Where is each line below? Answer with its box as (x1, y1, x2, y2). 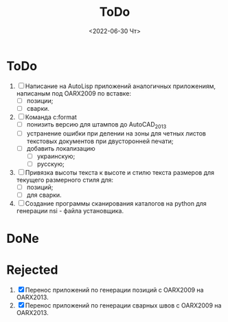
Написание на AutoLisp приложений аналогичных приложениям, (25, 82, 216, 90)
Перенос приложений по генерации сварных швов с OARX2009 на (25, 301, 222, 310)
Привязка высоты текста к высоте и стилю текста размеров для (25, 168, 214, 176)
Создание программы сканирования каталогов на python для (25, 199, 207, 207)
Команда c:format (25, 113, 77, 121)
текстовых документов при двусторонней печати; (26, 137, 174, 145)
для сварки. (26, 191, 62, 199)
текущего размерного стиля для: (16, 175, 114, 184)
